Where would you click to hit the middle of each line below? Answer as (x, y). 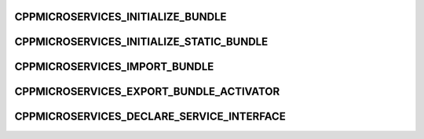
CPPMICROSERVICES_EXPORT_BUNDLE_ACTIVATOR (147, 92)
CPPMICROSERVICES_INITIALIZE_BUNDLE (121, 17)
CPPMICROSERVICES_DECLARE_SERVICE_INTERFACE (150, 117)
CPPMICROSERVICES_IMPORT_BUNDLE (114, 67)
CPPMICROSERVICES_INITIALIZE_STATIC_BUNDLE (141, 42)
